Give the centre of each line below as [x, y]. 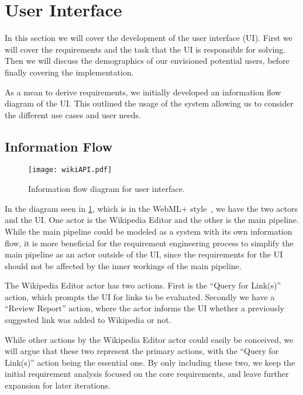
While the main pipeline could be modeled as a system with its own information [149, 231]
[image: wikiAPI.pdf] [70, 170]
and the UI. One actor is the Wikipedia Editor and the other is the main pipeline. [152, 220]
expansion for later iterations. [58, 385]
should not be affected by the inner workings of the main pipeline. [123, 265]
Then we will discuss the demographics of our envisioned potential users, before [147, 61]
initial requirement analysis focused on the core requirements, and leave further [147, 374]
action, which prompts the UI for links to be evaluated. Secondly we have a [140, 296]
